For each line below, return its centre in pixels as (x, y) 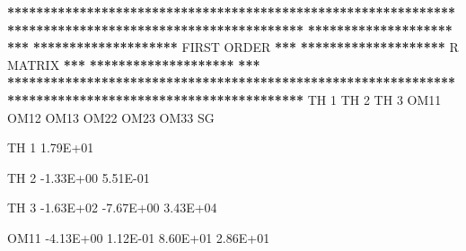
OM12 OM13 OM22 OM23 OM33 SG (111, 117)
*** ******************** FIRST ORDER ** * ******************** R (233, 47)
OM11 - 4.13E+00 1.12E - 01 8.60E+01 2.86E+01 (139, 237)
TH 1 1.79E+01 (51, 147)
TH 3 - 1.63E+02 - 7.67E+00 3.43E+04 (112, 208)
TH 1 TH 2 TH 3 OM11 (374, 99)
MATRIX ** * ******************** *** (134, 64)
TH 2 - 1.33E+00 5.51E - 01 (79, 177)
